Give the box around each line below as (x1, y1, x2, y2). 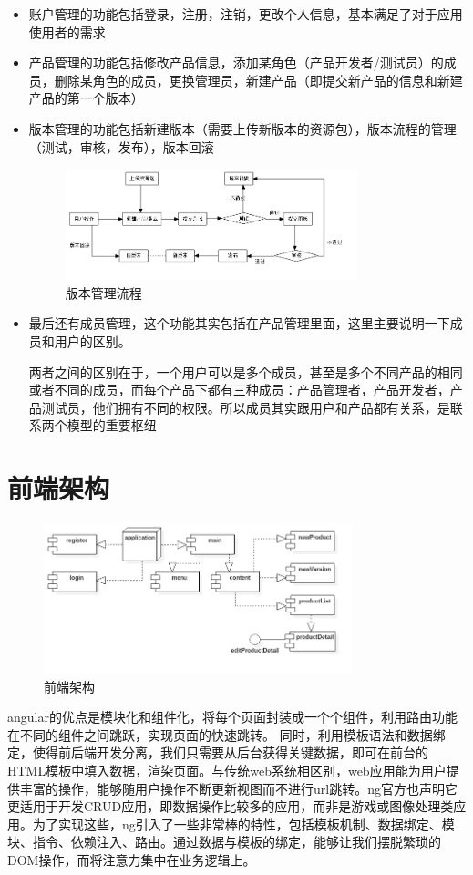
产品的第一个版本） (28, 88, 144, 108)
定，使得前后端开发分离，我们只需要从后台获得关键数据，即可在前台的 (7, 743, 428, 762)
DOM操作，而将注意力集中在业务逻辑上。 (7, 849, 256, 869)
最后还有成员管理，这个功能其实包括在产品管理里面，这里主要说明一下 (28, 314, 450, 333)
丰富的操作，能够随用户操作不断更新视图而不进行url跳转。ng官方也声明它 (19, 778, 458, 798)
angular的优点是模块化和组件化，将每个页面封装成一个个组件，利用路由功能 (7, 707, 458, 726)
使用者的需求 (28, 22, 106, 41)
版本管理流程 (65, 283, 142, 302)
